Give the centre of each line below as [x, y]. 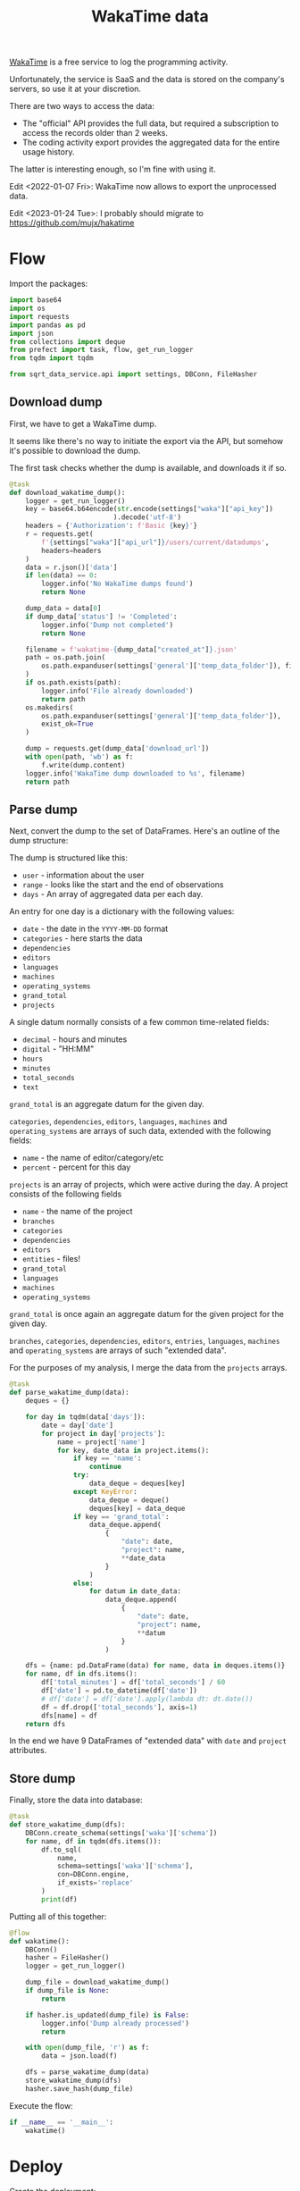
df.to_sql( [62, 1850]
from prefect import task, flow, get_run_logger [101, 350]
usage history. [48, 152]
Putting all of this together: [58, 1916]
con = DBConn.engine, [93, 1875]
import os [28, 308]
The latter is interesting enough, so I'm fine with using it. [112, 169]
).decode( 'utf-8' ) [147, 517]
